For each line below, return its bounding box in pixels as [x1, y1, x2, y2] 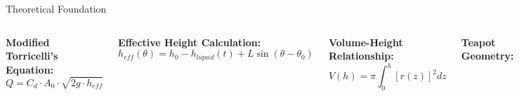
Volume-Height [328, 34, 403, 49]
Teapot [461, 34, 496, 49]
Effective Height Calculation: [118, 34, 261, 49]
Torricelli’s [6, 48, 58, 63]
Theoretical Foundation [6, 1, 107, 15]
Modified [6, 34, 50, 49]
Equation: [6, 62, 54, 76]
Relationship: [328, 48, 394, 63]
